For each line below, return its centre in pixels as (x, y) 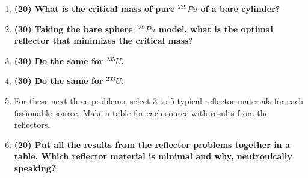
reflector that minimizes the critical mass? (103, 40)
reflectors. (32, 124)
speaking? (35, 168)
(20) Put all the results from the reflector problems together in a (152, 144)
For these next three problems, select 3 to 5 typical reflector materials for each (159, 100)
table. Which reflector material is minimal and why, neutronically (153, 156)
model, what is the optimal (216, 28)
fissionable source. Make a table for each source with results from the (141, 112)
